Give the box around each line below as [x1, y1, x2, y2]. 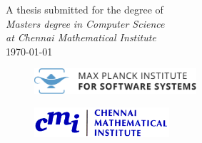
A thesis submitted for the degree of [6, 2, 163, 16]
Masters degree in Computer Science [6, 16, 165, 31]
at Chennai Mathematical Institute [6, 30, 156, 45]
